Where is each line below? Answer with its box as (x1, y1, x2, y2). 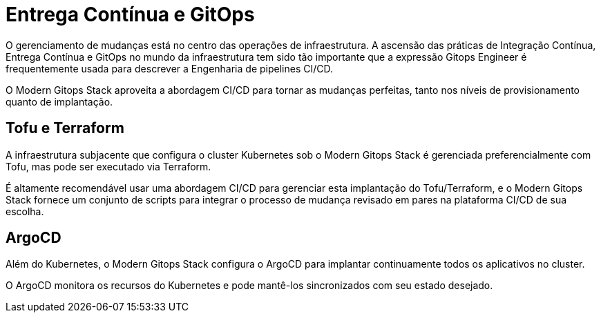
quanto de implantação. (6, 95, 113, 108)
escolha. (6, 205, 44, 217)
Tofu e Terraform (6, 119, 124, 137)
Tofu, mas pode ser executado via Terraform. (6, 160, 211, 172)
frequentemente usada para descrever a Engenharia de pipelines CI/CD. (6, 62, 333, 74)
